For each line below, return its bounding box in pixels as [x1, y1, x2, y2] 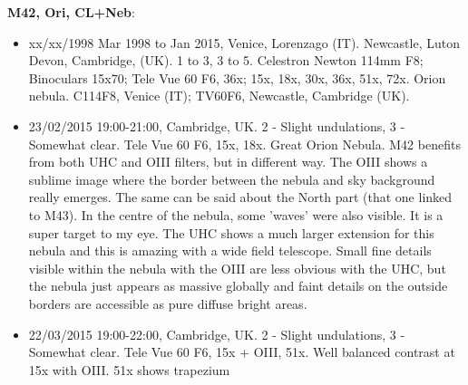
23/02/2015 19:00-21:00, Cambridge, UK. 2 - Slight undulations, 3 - [28, 116, 405, 135]
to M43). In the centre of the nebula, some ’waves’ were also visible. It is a [28, 205, 444, 224]
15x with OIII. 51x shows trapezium [28, 360, 230, 379]
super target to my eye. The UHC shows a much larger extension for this [28, 223, 434, 242]
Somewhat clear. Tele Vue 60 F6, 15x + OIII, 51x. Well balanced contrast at [28, 342, 455, 361]
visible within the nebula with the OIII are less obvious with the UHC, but [28, 258, 446, 277]
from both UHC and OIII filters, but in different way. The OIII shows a [28, 152, 428, 171]
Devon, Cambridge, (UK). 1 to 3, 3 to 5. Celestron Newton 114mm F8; [28, 51, 424, 70]
